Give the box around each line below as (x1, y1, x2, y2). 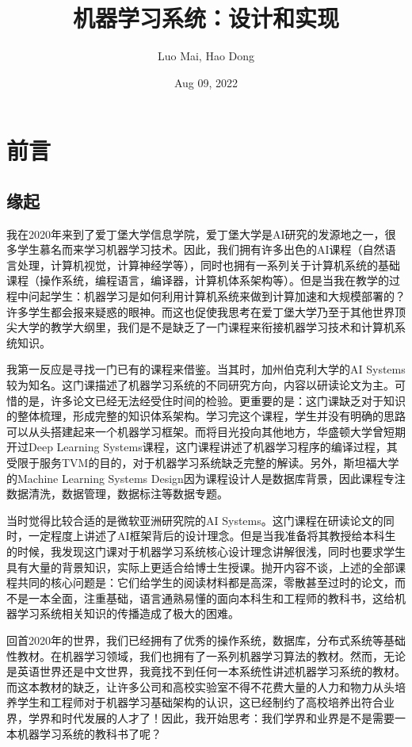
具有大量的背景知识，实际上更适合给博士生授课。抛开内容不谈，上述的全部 (6, 558, 395, 575)
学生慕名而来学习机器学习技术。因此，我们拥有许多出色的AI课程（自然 (17, 241, 385, 258)
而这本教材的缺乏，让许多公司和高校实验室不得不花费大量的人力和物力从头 (6, 678, 395, 695)
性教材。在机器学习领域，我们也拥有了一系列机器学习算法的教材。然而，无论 (6, 647, 406, 664)
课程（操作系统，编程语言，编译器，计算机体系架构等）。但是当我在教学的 (6, 272, 389, 289)
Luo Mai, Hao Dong (157, 48, 255, 64)
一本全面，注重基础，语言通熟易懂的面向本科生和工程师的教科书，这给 (28, 589, 395, 606)
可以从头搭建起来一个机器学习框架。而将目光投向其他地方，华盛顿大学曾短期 (6, 423, 406, 439)
